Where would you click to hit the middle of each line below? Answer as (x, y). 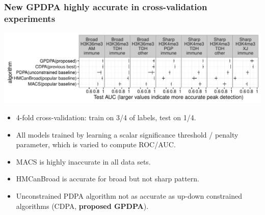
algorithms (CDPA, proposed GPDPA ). (82, 206)
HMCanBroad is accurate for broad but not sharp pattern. (108, 179)
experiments (30, 18)
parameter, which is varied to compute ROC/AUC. (96, 144)
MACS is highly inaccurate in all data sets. (83, 161)
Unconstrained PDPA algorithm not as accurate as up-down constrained (129, 196)
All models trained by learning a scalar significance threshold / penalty (127, 134)
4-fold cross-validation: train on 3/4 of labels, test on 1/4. (106, 117)
